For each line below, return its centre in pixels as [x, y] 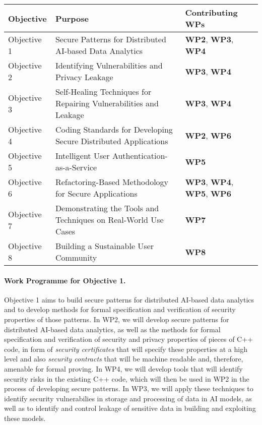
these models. [25, 418]
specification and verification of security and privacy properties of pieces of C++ [129, 339]
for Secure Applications [96, 193]
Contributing [211, 12]
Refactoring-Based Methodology [112, 182]
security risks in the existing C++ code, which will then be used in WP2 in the [127, 378]
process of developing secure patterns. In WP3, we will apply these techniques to [129, 388]
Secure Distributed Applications [112, 141]
